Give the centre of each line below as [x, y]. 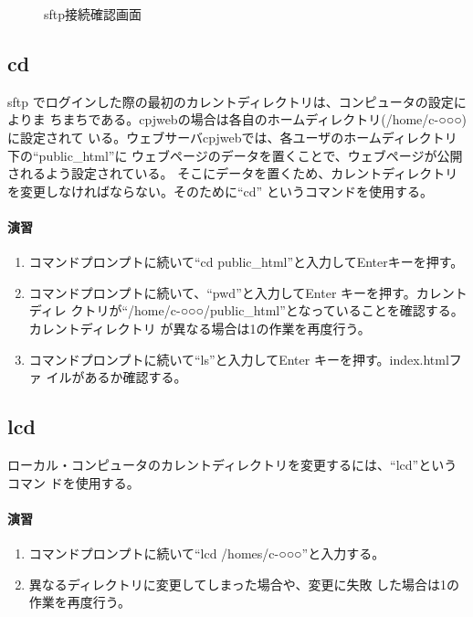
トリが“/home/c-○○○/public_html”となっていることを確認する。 [273, 310]
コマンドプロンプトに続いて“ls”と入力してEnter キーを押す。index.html [239, 359]
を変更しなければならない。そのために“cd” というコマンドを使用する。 [220, 191]
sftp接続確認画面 [93, 14]
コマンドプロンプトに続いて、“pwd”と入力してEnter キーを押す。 [222, 292]
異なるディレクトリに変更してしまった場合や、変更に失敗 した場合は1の [244, 584]
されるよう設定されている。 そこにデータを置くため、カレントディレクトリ [233, 173]
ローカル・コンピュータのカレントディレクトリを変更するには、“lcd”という [232, 464]
